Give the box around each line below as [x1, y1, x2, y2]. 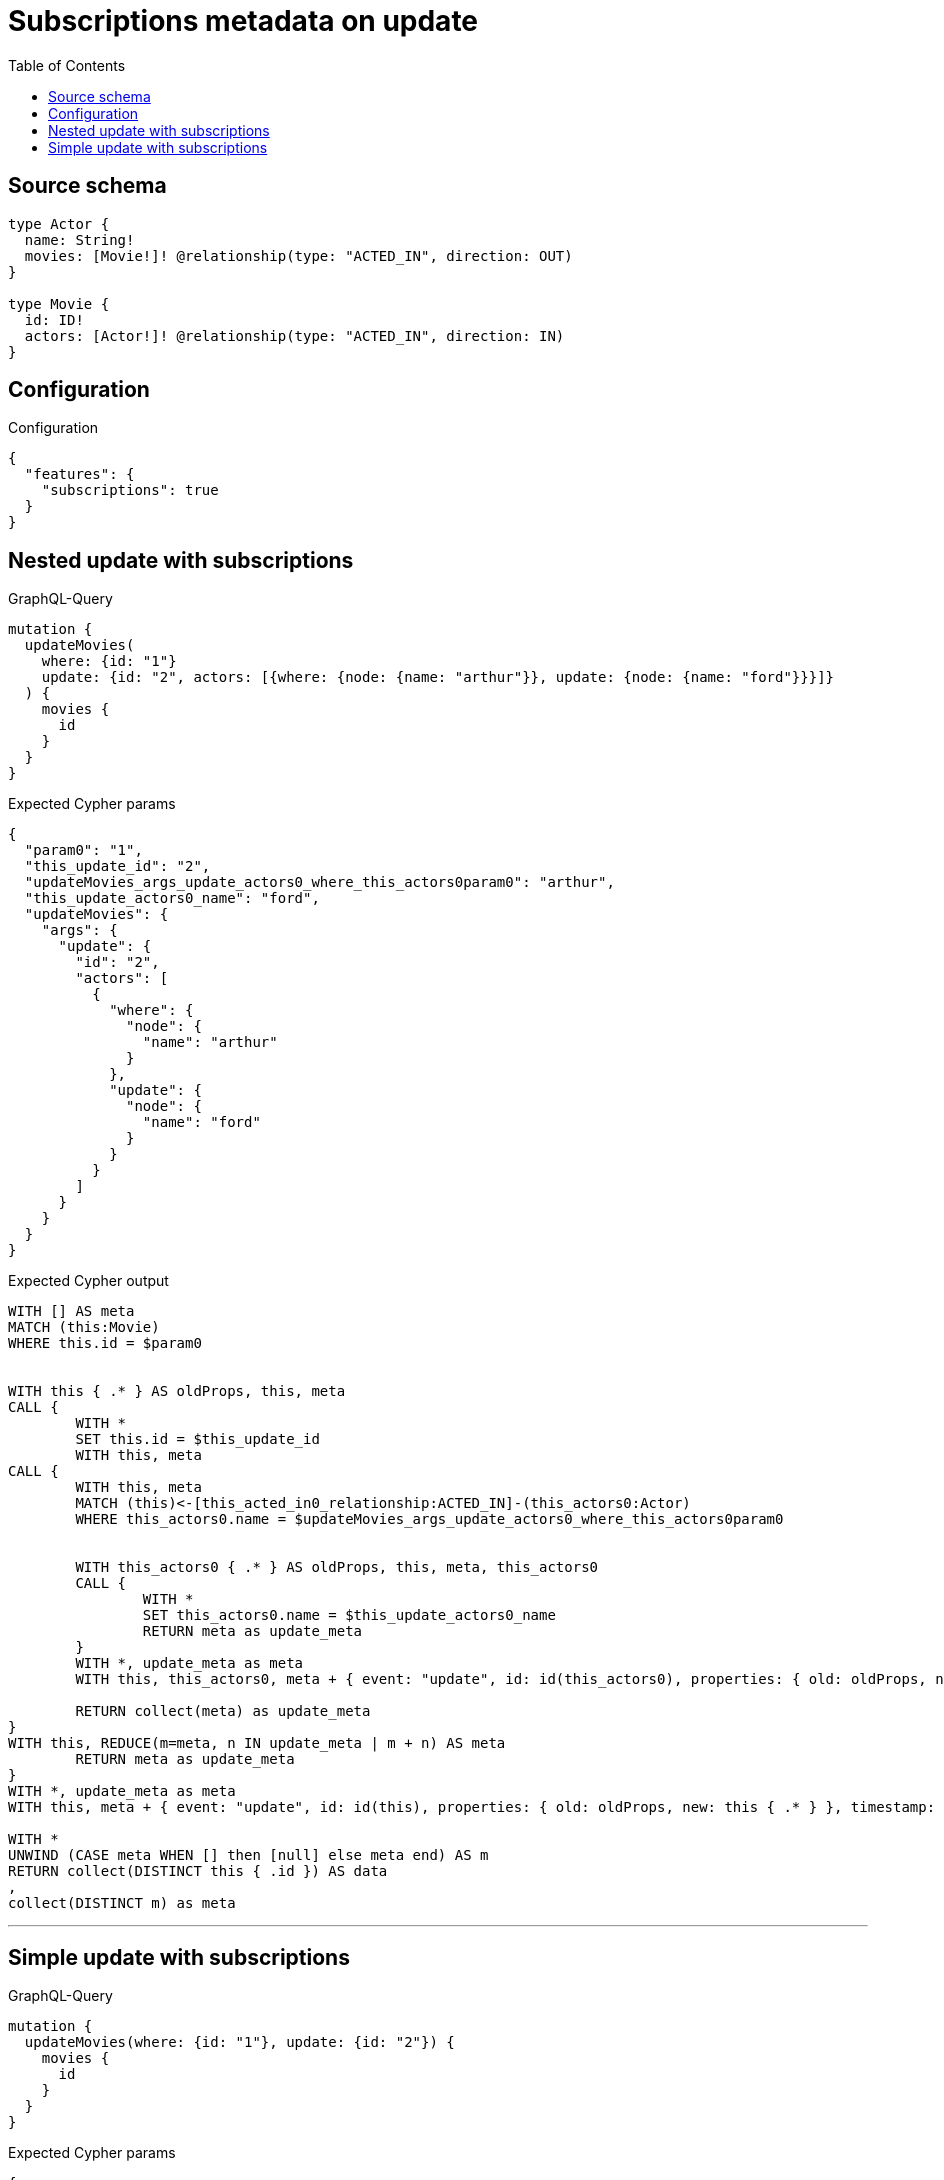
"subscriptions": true [41, 482, 219, 499]
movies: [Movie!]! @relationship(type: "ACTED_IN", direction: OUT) [24, 247, 573, 264]
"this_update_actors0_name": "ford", [24, 890, 320, 907]
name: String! [24, 231, 135, 248]
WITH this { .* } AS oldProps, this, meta [8, 1383, 346, 1400]
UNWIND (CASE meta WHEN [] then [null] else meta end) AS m [8, 1847, 489, 1864]
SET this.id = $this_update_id [75, 1431, 320, 1448]
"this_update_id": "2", [24, 858, 211, 875]
